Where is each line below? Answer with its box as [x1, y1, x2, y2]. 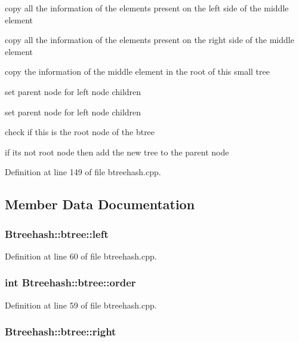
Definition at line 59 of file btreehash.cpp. [5, 298, 157, 311]
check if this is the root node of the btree [5, 126, 155, 138]
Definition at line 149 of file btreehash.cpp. [5, 166, 161, 178]
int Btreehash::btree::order [5, 275, 136, 290]
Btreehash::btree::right [5, 324, 116, 339]
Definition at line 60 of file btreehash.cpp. [5, 249, 157, 262]
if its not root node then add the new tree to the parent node [5, 145, 229, 158]
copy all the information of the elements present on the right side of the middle [5, 33, 294, 46]
